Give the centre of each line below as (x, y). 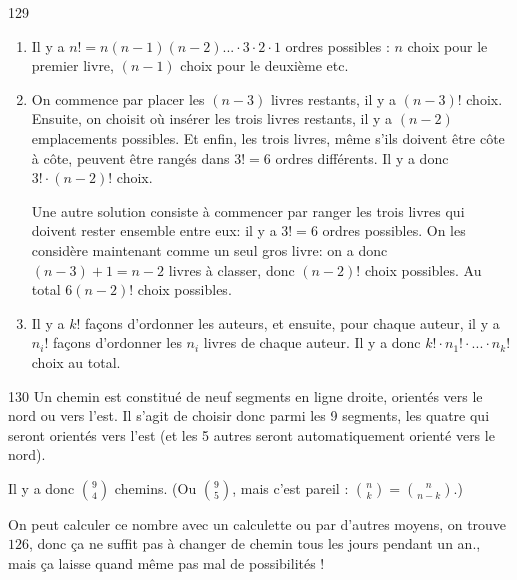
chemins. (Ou (155, 487)
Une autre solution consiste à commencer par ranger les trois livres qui (248, 210)
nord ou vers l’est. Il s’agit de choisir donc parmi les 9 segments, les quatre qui (249, 415)
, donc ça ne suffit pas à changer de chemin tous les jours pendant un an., (255, 543)
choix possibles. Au (423, 269)
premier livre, (72, 65)
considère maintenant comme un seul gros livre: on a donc (209, 249)
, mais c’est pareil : (290, 487)
